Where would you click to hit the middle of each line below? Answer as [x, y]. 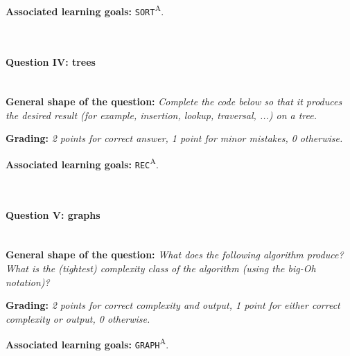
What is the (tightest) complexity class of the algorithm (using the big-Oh [161, 268]
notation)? [28, 282]
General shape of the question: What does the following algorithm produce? [175, 255]
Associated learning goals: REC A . [82, 163]
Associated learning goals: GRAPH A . [87, 343]
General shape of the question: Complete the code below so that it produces [174, 101]
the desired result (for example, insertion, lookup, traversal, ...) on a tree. [161, 115]
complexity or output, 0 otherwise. [78, 318]
